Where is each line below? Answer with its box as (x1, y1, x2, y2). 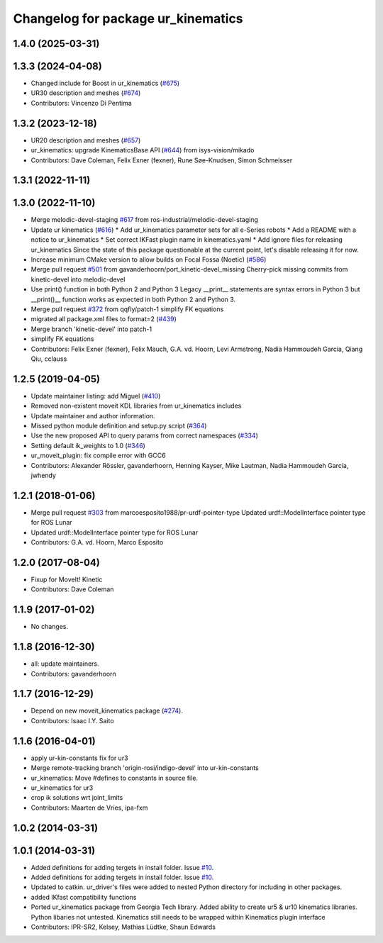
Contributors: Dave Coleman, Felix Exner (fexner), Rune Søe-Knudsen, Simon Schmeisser (30, 156, 293, 164)
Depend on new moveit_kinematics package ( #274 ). (30, 706, 184, 715)
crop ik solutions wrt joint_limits (30, 793, 123, 802)
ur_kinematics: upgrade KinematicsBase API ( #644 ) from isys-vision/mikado (30, 146, 255, 155)
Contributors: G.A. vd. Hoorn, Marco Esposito (30, 538, 164, 547)
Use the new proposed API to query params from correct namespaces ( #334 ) (30, 431, 259, 440)
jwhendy (30, 471, 57, 479)
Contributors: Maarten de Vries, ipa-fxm (30, 803, 148, 812)
